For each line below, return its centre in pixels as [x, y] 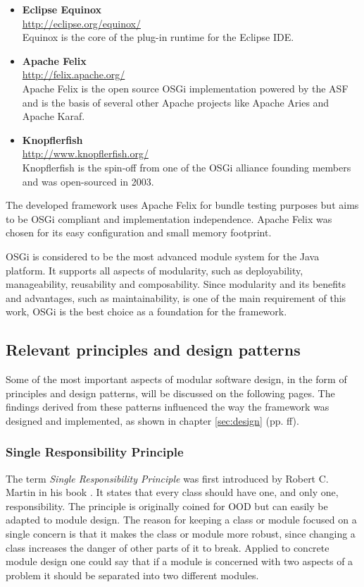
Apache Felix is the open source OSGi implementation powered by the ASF [185, 88]
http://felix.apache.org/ [74, 74]
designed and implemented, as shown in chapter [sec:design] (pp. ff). [152, 420]
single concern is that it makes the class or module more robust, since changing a [181, 534]
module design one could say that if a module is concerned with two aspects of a [180, 561]
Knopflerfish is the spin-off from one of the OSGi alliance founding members [187, 167]
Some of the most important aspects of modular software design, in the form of [176, 379]
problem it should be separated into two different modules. [132, 575]
